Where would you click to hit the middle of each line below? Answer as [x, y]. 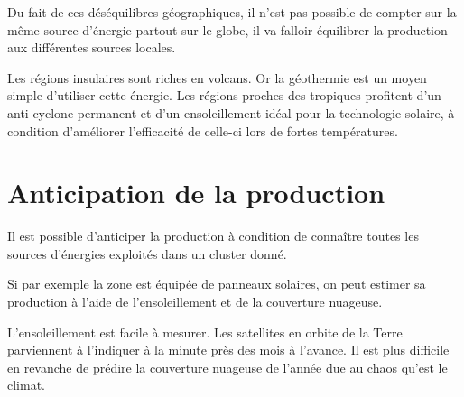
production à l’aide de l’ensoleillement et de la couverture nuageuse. [195, 302]
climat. [26, 385]
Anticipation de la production [196, 193]
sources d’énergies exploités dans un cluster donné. [147, 253]
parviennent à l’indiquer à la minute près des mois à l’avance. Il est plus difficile [228, 350]
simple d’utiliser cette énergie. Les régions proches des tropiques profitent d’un [224, 95]
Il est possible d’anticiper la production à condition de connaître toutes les [213, 236]
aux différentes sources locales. [92, 47]
